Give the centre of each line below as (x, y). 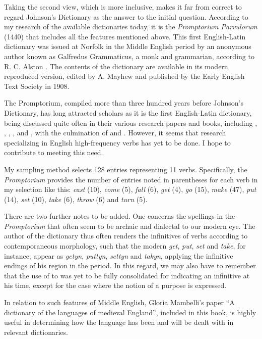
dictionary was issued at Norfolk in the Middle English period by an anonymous (128, 46)
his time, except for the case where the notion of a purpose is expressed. (115, 285)
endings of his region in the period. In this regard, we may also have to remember (130, 265)
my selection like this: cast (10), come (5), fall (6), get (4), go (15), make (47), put (130, 189)
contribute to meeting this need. (54, 152)
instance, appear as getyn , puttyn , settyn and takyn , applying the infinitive (119, 255)
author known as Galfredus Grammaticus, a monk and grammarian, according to (129, 56)
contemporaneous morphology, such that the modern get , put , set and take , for (125, 246)
